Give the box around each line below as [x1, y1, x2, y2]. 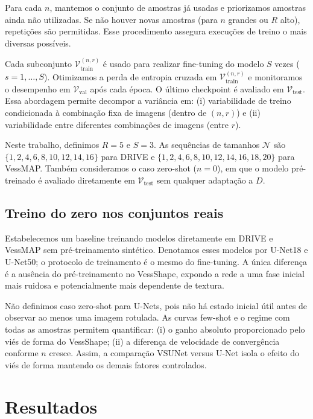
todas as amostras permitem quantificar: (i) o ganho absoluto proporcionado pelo [5, 322, 305, 335]
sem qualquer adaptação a [156, 174, 253, 186]
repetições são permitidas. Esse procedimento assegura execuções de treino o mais [5, 25, 307, 37]
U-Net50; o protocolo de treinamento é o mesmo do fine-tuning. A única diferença [5, 255, 308, 267]
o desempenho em [5, 82, 71, 95]
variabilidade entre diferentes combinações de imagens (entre [5, 118, 229, 130]
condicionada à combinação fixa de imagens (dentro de [5, 106, 207, 119]
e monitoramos [248, 70, 303, 83]
